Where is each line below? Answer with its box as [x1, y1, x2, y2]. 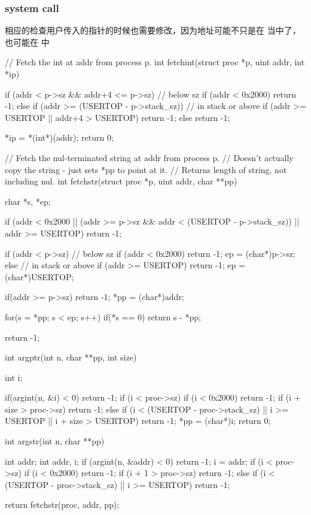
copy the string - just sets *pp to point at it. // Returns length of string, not [5, 163, 287, 175]
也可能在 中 [5, 35, 50, 48]
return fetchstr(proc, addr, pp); [5, 498, 120, 511]
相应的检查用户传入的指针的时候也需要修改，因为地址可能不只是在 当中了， [5, 24, 301, 37]
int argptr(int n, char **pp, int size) [5, 351, 137, 363]
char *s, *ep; [5, 195, 51, 207]
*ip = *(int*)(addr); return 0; [5, 131, 114, 144]
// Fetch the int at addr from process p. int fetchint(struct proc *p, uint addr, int [5, 56, 305, 68]
